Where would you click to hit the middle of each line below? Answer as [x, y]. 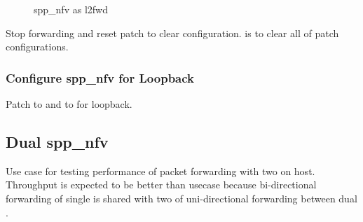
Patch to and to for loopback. [69, 104]
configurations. [37, 47]
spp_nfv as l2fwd [71, 9]
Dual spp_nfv [57, 141]
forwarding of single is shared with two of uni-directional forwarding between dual [181, 198]
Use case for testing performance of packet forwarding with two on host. [160, 171]
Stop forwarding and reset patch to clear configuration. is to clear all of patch [172, 33]
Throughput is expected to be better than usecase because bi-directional [161, 185]
